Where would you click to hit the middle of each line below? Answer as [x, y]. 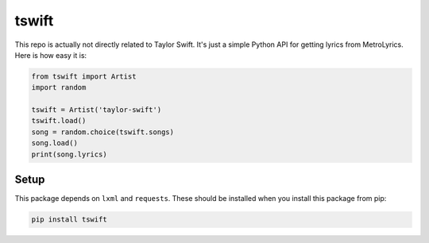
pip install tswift [69, 220]
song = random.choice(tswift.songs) [103, 132]
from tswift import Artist [84, 76]
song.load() [55, 143]
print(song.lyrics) [69, 154]
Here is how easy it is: [51, 55]
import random [59, 88]
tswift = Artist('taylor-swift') [97, 110]
